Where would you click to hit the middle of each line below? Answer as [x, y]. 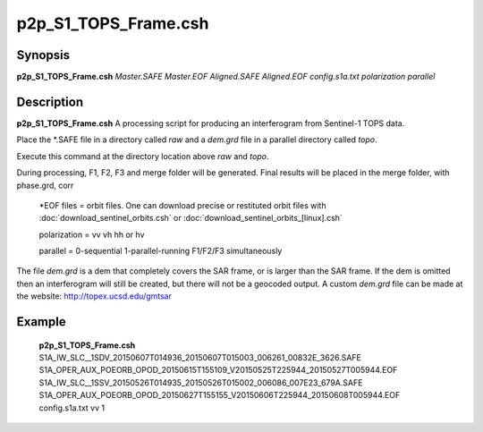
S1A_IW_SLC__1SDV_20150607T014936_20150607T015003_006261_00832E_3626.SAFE [200, 358]
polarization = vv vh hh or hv [92, 234]
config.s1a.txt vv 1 [72, 408]
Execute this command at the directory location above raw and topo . [143, 156]
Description [50, 102]
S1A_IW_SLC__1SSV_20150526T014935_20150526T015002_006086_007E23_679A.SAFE [201, 382]
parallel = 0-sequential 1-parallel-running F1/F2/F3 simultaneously [161, 251]
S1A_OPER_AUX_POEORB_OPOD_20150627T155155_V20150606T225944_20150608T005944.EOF [220, 395]
